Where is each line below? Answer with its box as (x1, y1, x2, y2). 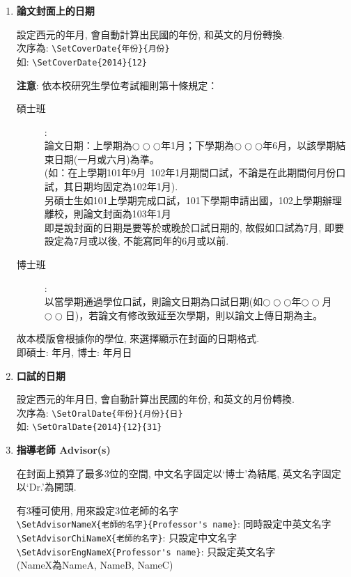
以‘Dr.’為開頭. (16, 479, 77, 494)
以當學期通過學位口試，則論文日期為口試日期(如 (44, 294, 263, 309)
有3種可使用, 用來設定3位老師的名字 (16, 502, 179, 517)
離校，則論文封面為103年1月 (44, 206, 171, 221)
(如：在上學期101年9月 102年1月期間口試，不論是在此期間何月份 (44, 165, 336, 180)
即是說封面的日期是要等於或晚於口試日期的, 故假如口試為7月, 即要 (44, 220, 344, 234)
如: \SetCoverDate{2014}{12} (16, 54, 148, 68)
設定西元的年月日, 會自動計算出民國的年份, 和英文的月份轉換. (16, 392, 295, 406)
